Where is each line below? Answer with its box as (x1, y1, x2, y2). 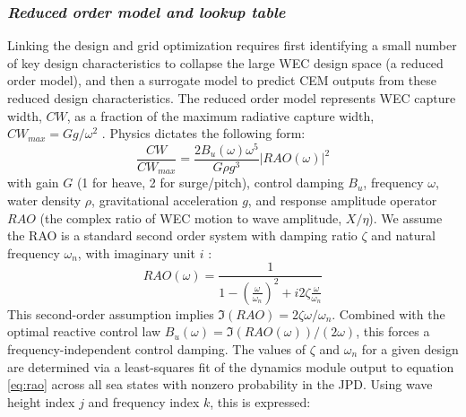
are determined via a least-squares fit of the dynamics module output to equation (7, 357, 454, 376)
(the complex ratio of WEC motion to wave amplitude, (39, 208, 342, 227)
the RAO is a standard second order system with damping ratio (7, 226, 358, 245)
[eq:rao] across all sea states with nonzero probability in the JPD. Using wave (7, 375, 433, 394)
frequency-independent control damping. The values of (7, 339, 306, 358)
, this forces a (356, 322, 430, 341)
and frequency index (88, 392, 200, 411)
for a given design (361, 339, 459, 358)
